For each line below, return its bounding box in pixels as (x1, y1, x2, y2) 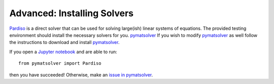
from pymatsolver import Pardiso (18, 61, 101, 66)
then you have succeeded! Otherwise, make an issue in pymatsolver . (9, 71, 153, 78)
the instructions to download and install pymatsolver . (9, 39, 120, 46)
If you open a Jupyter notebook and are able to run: (9, 49, 118, 55)
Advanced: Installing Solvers (9, 8, 134, 19)
